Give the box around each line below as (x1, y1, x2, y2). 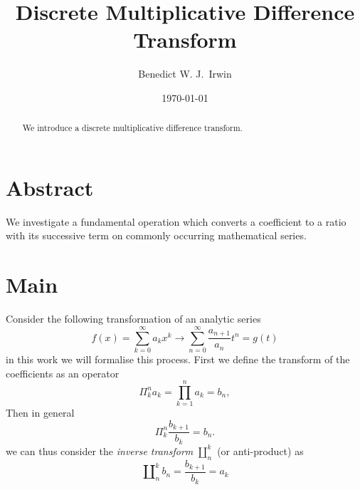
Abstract (6, 172, 94, 202)
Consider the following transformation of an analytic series (6, 311, 261, 326)
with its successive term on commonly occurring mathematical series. (6, 228, 307, 243)
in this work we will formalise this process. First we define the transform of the (6, 351, 350, 366)
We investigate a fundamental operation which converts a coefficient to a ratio (6, 214, 346, 229)
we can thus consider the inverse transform (6, 443, 194, 458)
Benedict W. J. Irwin (138, 66, 232, 81)
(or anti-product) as (217, 443, 304, 458)
